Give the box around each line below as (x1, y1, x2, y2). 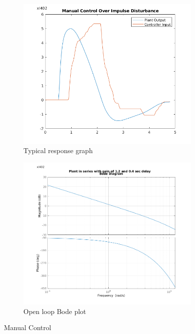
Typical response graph (23, 145, 93, 156)
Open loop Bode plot (23, 306, 86, 316)
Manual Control (4, 322, 51, 333)
